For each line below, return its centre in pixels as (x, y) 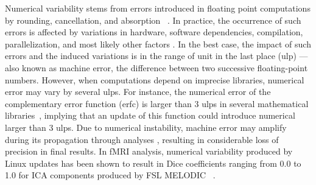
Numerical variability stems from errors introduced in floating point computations (158, 8)
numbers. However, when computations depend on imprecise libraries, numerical (155, 79)
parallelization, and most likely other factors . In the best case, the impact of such (158, 44)
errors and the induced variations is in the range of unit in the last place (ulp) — (156, 56)
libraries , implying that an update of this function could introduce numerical (150, 115)
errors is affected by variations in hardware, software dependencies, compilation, (154, 32)
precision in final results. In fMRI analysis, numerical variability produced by (149, 151)
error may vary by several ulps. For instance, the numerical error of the (138, 92)
